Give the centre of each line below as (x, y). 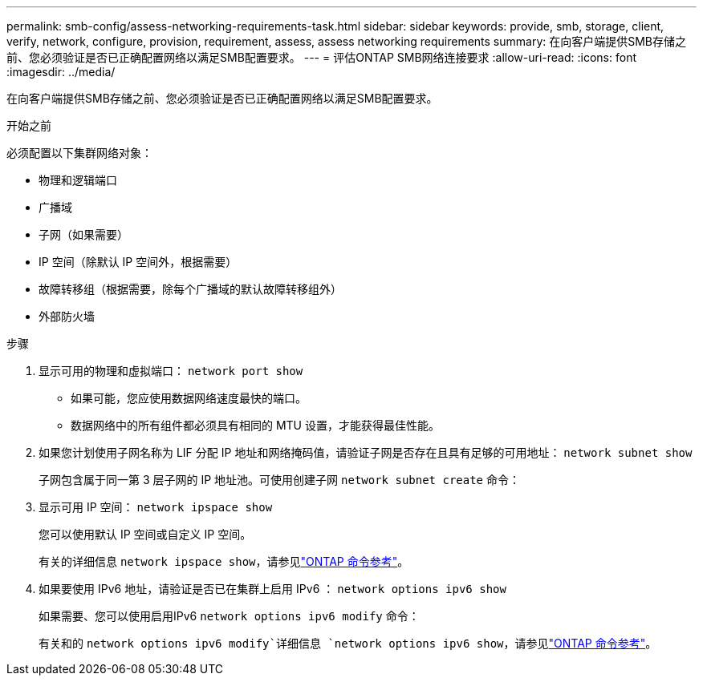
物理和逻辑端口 (78, 180)
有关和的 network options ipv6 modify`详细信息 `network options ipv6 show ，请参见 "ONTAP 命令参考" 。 (348, 643)
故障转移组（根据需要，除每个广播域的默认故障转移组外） (190, 289)
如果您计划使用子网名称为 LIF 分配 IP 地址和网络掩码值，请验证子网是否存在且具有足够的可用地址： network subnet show (366, 452)
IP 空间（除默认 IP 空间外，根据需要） (138, 262)
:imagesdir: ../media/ (61, 72)
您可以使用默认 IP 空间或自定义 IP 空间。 (145, 534)
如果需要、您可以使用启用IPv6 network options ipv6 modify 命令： (229, 616)
